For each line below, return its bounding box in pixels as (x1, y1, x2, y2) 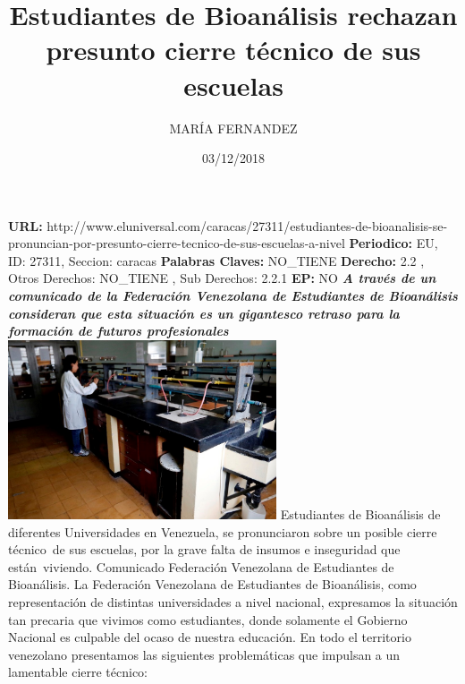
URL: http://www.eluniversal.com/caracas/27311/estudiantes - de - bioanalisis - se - (8, 216, 448, 235)
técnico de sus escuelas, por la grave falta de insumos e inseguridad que (8, 540, 401, 559)
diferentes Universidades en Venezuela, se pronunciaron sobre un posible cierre (8, 522, 437, 541)
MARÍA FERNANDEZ (169, 118, 298, 137)
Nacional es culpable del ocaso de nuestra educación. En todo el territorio (8, 628, 411, 646)
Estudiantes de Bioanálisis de (280, 504, 441, 523)
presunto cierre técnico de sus (46, 31, 421, 68)
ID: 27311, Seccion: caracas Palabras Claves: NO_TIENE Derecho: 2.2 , (8, 251, 425, 269)
